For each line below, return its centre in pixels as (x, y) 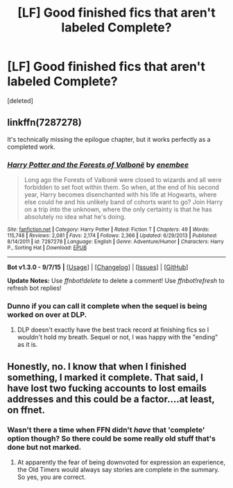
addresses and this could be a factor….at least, (111, 399)
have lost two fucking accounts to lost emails (107, 388)
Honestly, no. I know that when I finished (97, 366)
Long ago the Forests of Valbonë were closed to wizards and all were (123, 180)
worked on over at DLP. (47, 314)
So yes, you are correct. (52, 477)
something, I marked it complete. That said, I (105, 377)
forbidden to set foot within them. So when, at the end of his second (122, 187)
